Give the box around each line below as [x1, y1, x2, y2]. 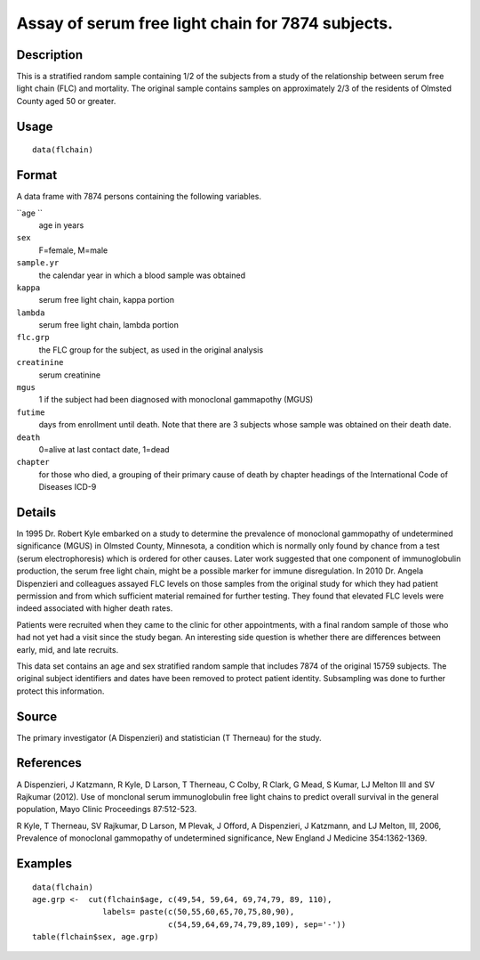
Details [16, 504, 57, 520]
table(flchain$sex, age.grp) [32, 932, 159, 942]
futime [16, 407, 45, 418]
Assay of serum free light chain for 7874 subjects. [16, 13, 394, 33]
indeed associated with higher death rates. [16, 603, 173, 614]
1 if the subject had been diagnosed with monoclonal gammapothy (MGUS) [38, 395, 314, 405]
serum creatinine [38, 370, 101, 380]
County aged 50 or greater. [16, 95, 116, 106]
